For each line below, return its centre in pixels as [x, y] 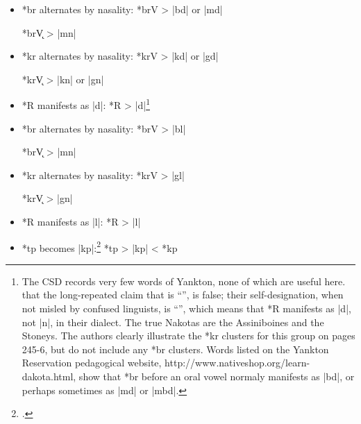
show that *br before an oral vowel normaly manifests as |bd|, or [217, 376]
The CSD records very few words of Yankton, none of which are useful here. [184, 281]
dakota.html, [49, 376]
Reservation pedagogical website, [92, 363]
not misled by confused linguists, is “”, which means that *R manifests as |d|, [186, 308]
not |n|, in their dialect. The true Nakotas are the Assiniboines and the [173, 322]
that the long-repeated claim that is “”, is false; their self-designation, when [183, 295]
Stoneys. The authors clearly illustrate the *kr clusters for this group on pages [188, 336]
